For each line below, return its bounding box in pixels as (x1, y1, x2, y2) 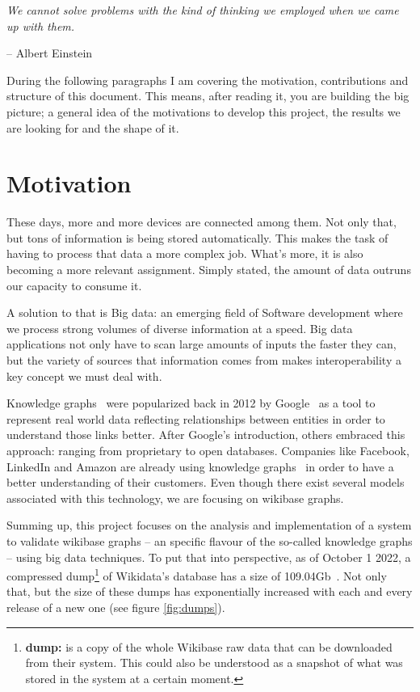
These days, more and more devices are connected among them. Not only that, (6, 213, 397, 230)
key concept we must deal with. (6, 367, 162, 384)
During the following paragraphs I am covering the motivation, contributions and (6, 71, 409, 88)
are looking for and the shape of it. (6, 119, 179, 136)
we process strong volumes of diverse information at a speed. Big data (6, 319, 353, 336)
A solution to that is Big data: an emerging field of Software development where (6, 304, 403, 321)
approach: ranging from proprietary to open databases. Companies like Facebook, (6, 442, 409, 458)
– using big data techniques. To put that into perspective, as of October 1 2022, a (6, 548, 411, 565)
